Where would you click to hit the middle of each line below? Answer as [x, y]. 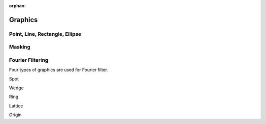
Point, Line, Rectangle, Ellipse [45, 34]
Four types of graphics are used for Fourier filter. [59, 70]
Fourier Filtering [29, 60]
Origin [15, 115]
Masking [20, 47]
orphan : [17, 6]
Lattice [16, 106]
